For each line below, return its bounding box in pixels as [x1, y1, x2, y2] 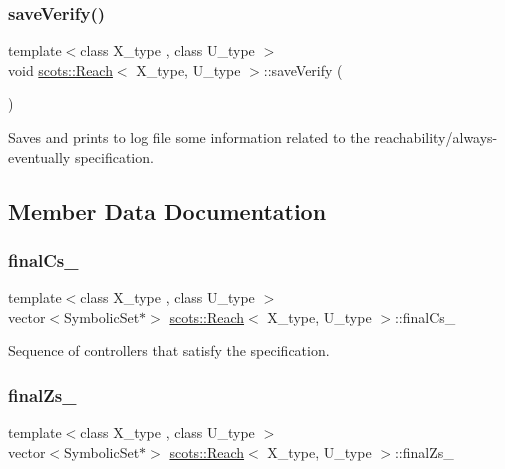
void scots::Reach [8, 59, 113, 80]
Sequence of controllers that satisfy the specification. [8, 340, 330, 361]
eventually [8, 146, 71, 167]
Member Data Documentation [8, 195, 327, 226]
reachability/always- [374, 127, 498, 147]
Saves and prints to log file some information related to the [8, 127, 370, 147]
